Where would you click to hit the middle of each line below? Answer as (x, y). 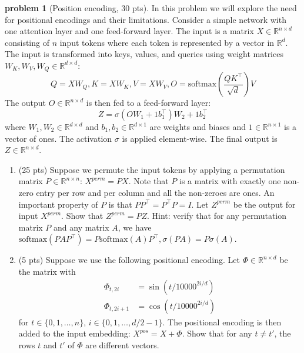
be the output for (264, 204)
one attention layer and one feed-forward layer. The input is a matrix (129, 31)
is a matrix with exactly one (230, 181)
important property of (58, 204)
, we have (135, 227)
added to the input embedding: (74, 333)
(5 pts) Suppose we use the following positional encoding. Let (129, 260)
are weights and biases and (198, 127)
